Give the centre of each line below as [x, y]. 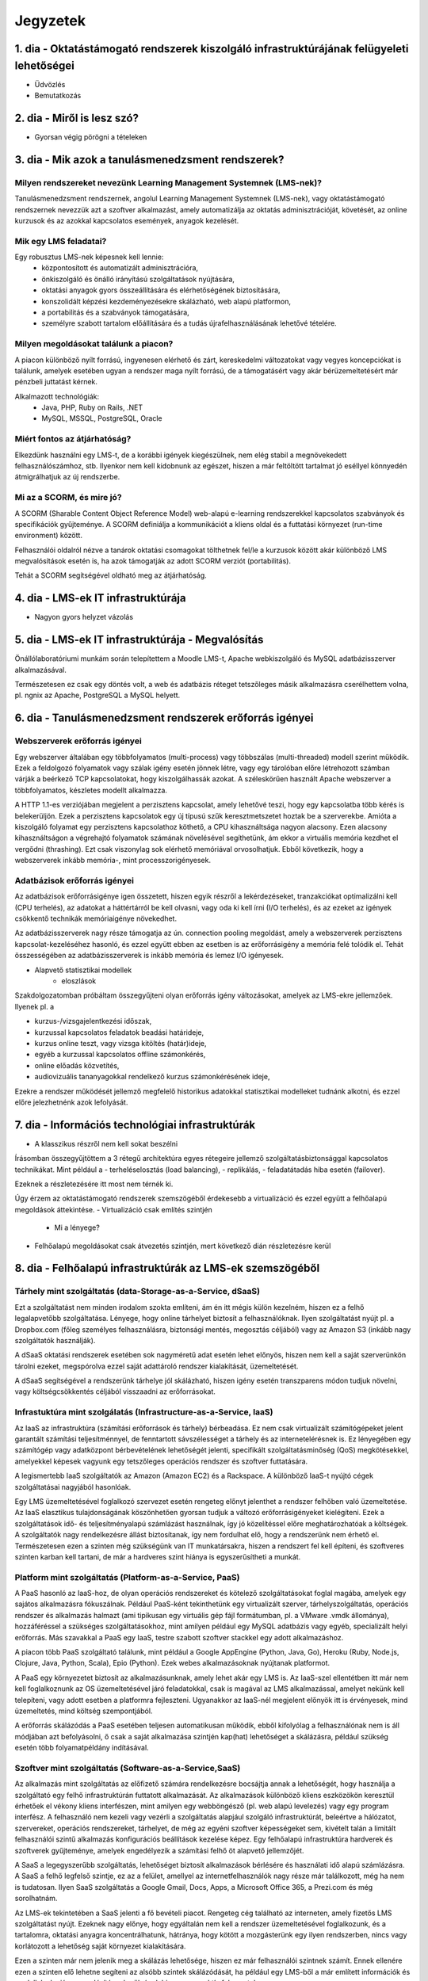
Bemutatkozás [58, 96]
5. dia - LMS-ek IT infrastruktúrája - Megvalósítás [139, 640]
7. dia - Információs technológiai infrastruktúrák [135, 1125]
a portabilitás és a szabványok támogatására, [115, 312]
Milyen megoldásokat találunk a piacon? [94, 344]
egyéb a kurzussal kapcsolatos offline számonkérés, [120, 1055]
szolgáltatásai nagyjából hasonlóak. [73, 1487]
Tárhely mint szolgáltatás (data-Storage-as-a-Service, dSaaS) [138, 1292]
